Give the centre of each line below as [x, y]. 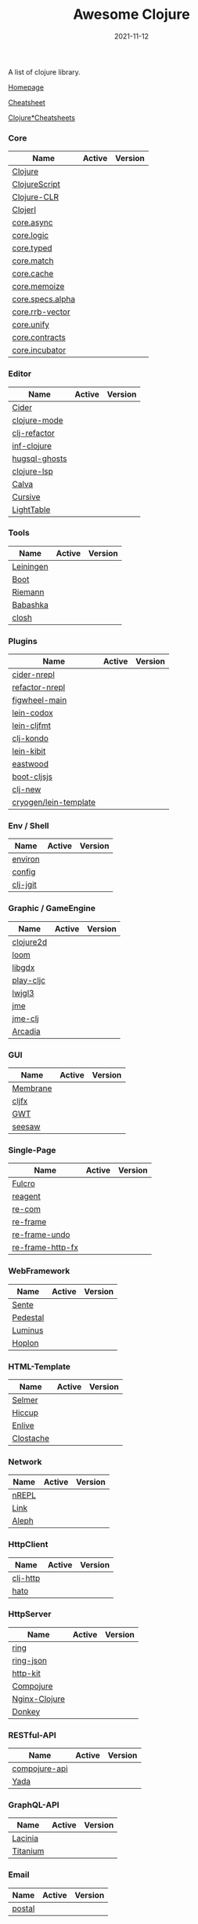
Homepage [26, 87]
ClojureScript [36, 185]
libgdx [23, 967]
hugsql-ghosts [40, 459]
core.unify [31, 325]
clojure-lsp [32, 471]
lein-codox [32, 713]
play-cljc [29, 980]
